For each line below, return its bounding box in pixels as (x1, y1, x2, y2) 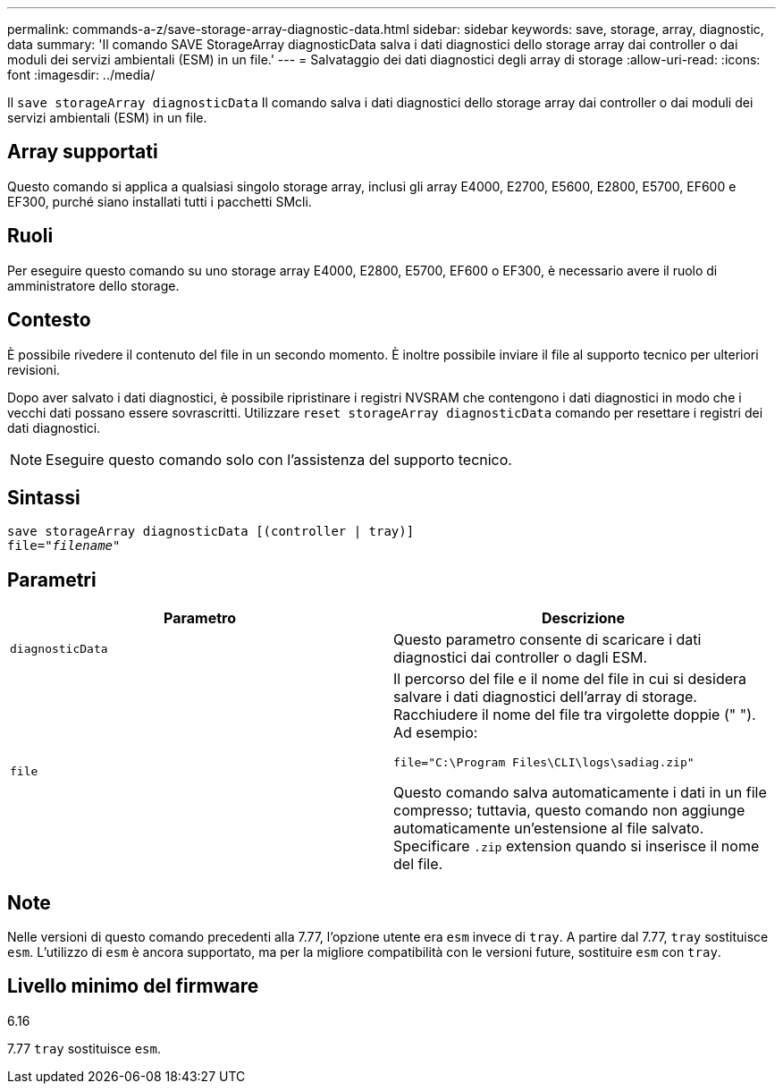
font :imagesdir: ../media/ (7, 67, 156, 82)
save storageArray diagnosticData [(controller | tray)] (7, 524, 415, 539)
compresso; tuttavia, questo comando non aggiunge (393, 801, 745, 820)
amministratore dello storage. (7, 277, 180, 293)
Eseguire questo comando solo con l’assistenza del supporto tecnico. (46, 450, 512, 469)
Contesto (7, 309, 91, 332)
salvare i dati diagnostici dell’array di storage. (393, 688, 697, 706)
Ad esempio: (393, 723, 478, 742)
